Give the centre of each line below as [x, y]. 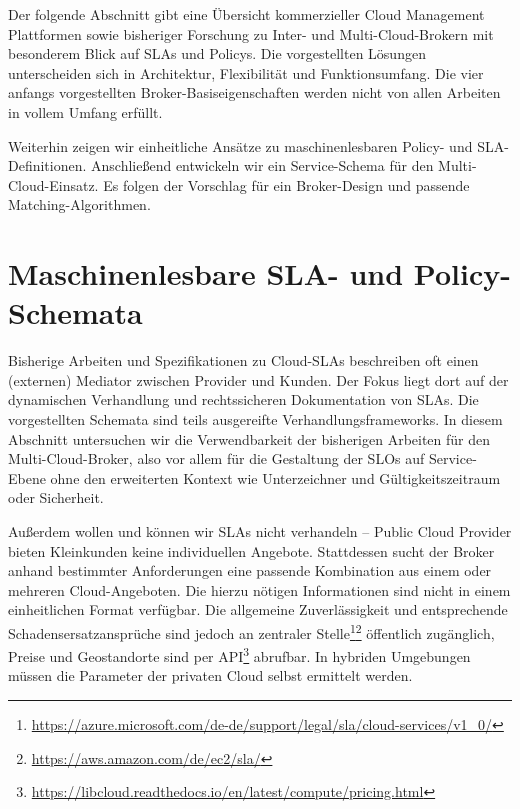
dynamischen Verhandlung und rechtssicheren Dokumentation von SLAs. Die [243, 399]
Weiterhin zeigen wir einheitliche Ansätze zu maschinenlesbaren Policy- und [240, 145]
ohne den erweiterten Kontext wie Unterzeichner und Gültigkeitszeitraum [275, 477]
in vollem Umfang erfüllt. [85, 111]
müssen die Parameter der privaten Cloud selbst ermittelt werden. [210, 675]
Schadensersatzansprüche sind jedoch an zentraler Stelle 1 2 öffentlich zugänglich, [251, 631]
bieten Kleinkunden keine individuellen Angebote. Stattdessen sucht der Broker [251, 550]
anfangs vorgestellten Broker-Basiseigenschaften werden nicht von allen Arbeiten [254, 92]
